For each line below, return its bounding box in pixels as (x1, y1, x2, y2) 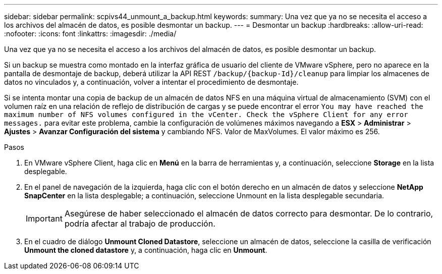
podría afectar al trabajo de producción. (64, 218, 215, 229)
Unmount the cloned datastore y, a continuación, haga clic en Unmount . (24, 246, 267, 254)
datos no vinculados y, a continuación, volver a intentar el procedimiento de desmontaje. (4, 78, 299, 86)
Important (26, 213, 63, 224)
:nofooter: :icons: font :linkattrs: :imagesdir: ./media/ (4, 29, 177, 38)
